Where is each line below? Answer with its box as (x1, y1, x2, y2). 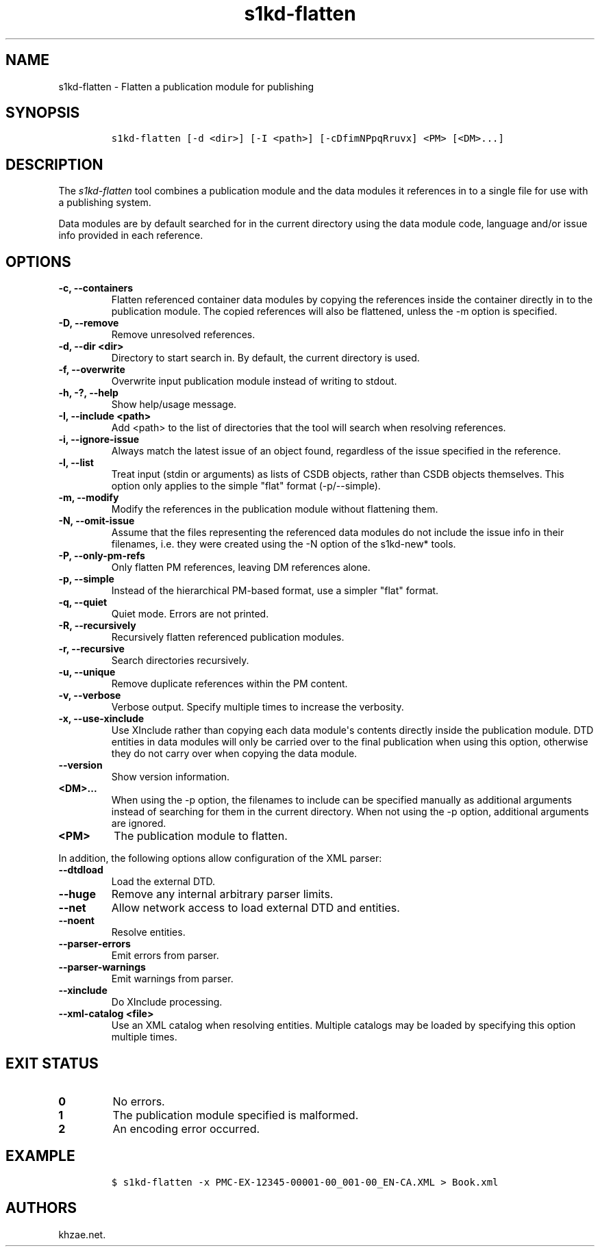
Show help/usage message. (111, 398, 237, 411)
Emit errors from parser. (111, 949, 219, 962)
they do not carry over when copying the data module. (111, 748, 358, 760)
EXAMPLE (5, 1147, 75, 1165)
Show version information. (111, 771, 230, 783)
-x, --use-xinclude (58, 713, 145, 725)
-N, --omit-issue (58, 515, 135, 527)
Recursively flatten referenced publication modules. (111, 631, 345, 643)
